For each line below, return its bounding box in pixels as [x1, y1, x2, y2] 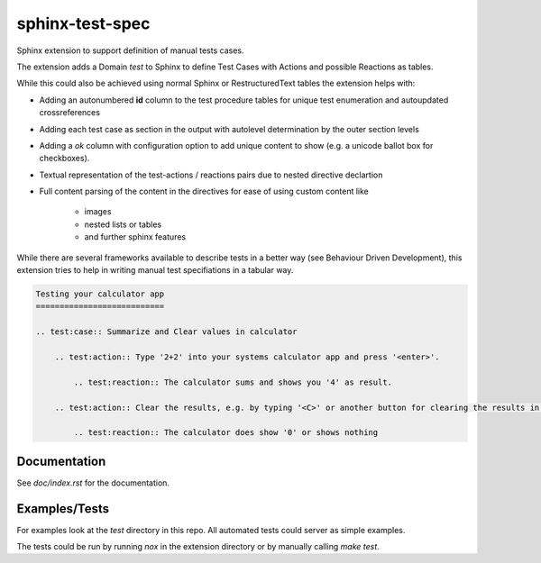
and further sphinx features [84, 232, 187, 242]
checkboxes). [39, 153, 90, 164]
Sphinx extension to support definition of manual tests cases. [16, 45, 244, 56]
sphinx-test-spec [16, 14, 151, 33]
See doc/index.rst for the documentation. [16, 477, 170, 488]
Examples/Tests [16, 501, 110, 516]
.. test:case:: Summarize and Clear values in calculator [35, 327, 298, 337]
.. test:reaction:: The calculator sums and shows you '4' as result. [73, 377, 392, 387]
